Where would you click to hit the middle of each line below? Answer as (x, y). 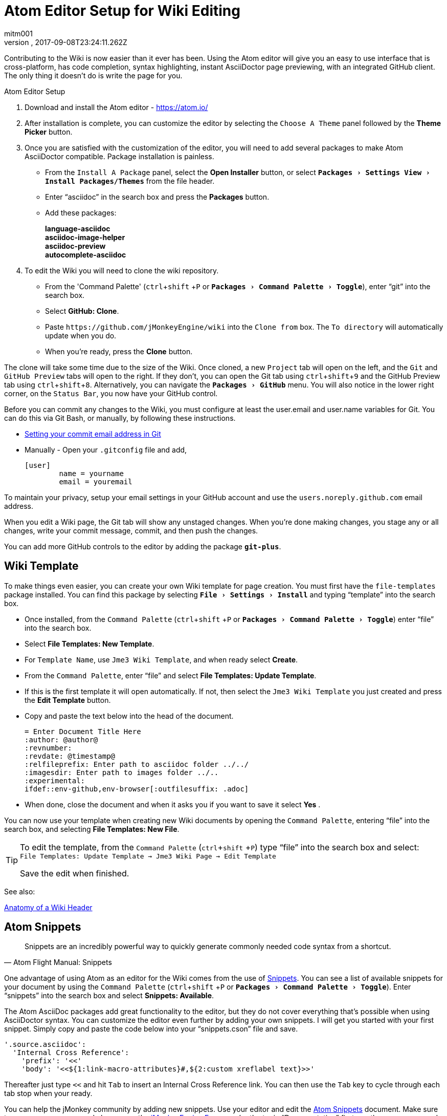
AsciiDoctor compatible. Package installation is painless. (119, 156)
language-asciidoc (78, 228)
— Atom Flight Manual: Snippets (58, 962)
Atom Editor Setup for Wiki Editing (122, 11)
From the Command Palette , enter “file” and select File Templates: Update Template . (171, 675)
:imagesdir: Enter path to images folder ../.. (122, 772)
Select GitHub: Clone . (82, 311)
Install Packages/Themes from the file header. (130, 181)
